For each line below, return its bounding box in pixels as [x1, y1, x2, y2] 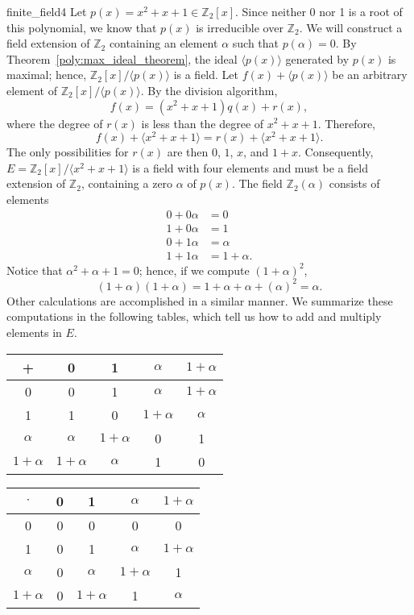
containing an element [109, 35, 218, 52]
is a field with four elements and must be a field [132, 159, 368, 176]
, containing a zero [81, 175, 173, 192]
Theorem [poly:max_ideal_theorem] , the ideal [6, 50, 238, 67]
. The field [231, 175, 283, 192]
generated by [285, 50, 350, 67]
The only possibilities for [6, 143, 129, 160]
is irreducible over [196, 19, 284, 35]
